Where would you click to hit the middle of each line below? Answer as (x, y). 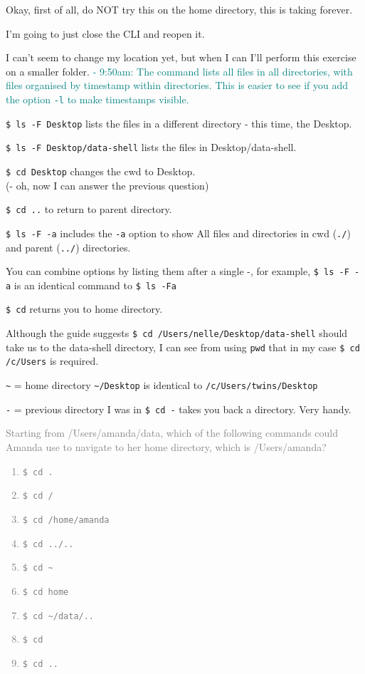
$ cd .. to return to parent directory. (89, 209)
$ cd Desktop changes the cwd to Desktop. (101, 171)
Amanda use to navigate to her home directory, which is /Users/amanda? (166, 447)
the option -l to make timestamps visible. (97, 99)
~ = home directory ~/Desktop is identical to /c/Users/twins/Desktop (162, 385)
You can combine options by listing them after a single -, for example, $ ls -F (178, 271)
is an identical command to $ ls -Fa (95, 285)
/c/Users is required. (52, 361)
